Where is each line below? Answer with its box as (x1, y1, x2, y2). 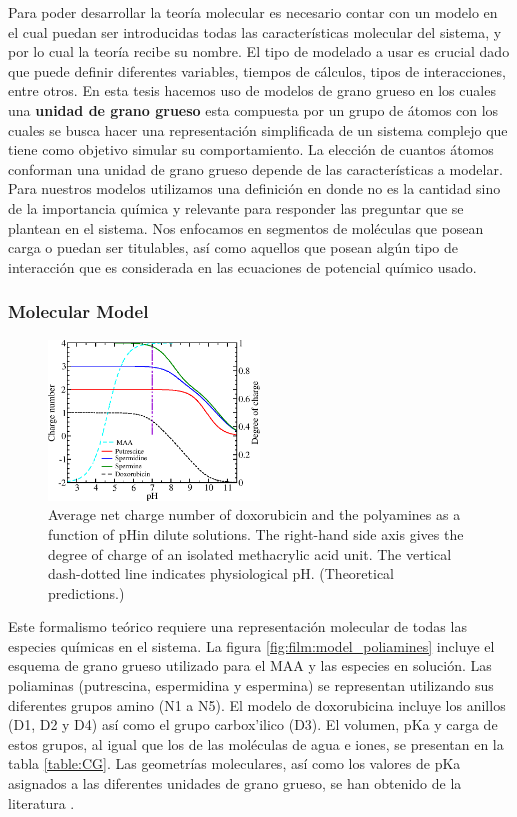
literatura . (8, 792, 75, 813)
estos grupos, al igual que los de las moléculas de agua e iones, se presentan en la (8, 733, 504, 754)
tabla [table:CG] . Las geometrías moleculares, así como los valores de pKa (8, 753, 461, 774)
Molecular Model (8, 299, 149, 324)
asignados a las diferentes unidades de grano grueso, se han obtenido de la (8, 773, 462, 794)
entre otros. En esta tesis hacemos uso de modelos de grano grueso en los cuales (8, 80, 496, 101)
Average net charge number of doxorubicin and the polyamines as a (48, 504, 461, 525)
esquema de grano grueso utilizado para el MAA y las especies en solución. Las (8, 655, 492, 676)
